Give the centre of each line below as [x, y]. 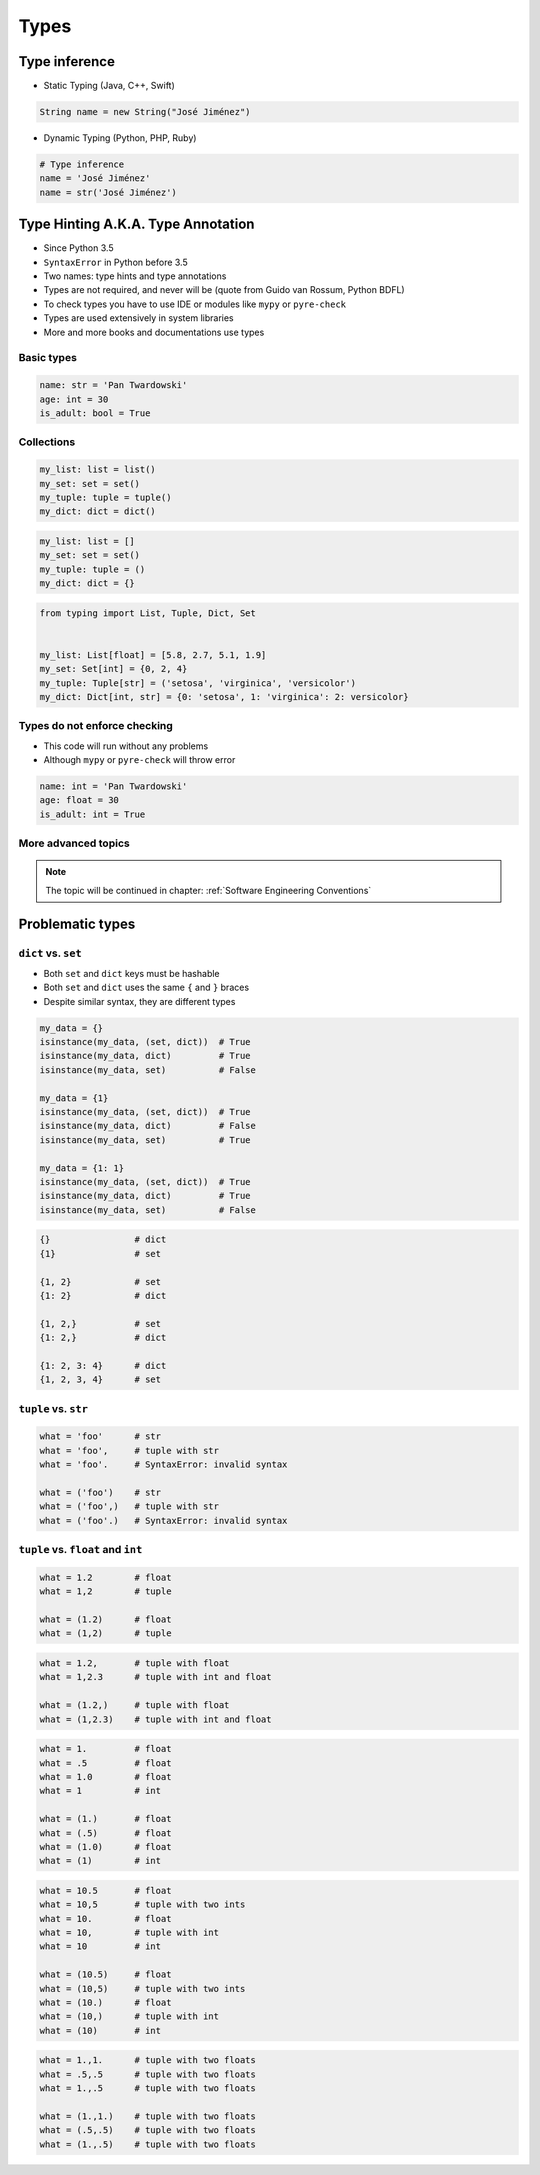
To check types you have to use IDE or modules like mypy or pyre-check [195, 304]
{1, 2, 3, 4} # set [100, 1379]
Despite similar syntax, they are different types [139, 1001]
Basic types [47, 358]
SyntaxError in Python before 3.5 [116, 262]
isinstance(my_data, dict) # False [148, 1126]
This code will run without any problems [126, 746]
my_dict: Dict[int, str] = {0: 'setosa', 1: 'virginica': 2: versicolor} [224, 696]
